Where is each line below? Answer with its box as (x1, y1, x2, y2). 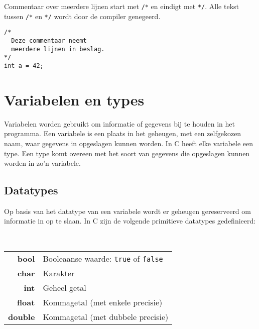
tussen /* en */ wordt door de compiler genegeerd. (4, 11, 161, 21)
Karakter (43, 267, 75, 279)
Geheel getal (43, 281, 86, 293)
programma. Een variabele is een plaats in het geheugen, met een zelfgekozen (4, 128, 241, 139)
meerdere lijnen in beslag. (11, 45, 105, 53)
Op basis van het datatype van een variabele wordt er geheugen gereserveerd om (4, 205, 251, 216)
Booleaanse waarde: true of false (43, 252, 163, 264)
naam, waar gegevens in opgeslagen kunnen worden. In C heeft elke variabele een (4, 138, 253, 148)
